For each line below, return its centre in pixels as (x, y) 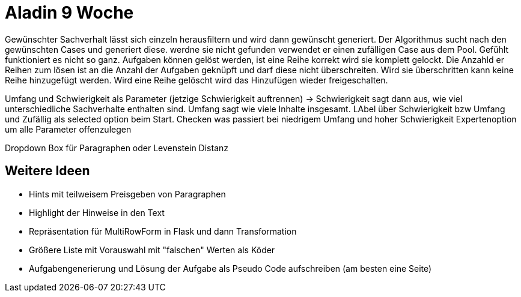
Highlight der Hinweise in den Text (97, 212)
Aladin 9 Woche (69, 13)
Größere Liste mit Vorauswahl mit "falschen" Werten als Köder (152, 250)
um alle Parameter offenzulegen (68, 129)
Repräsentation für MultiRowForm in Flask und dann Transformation (163, 231)
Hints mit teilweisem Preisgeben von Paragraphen (127, 194)
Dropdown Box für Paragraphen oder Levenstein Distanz (117, 148)
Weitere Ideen (47, 171)
